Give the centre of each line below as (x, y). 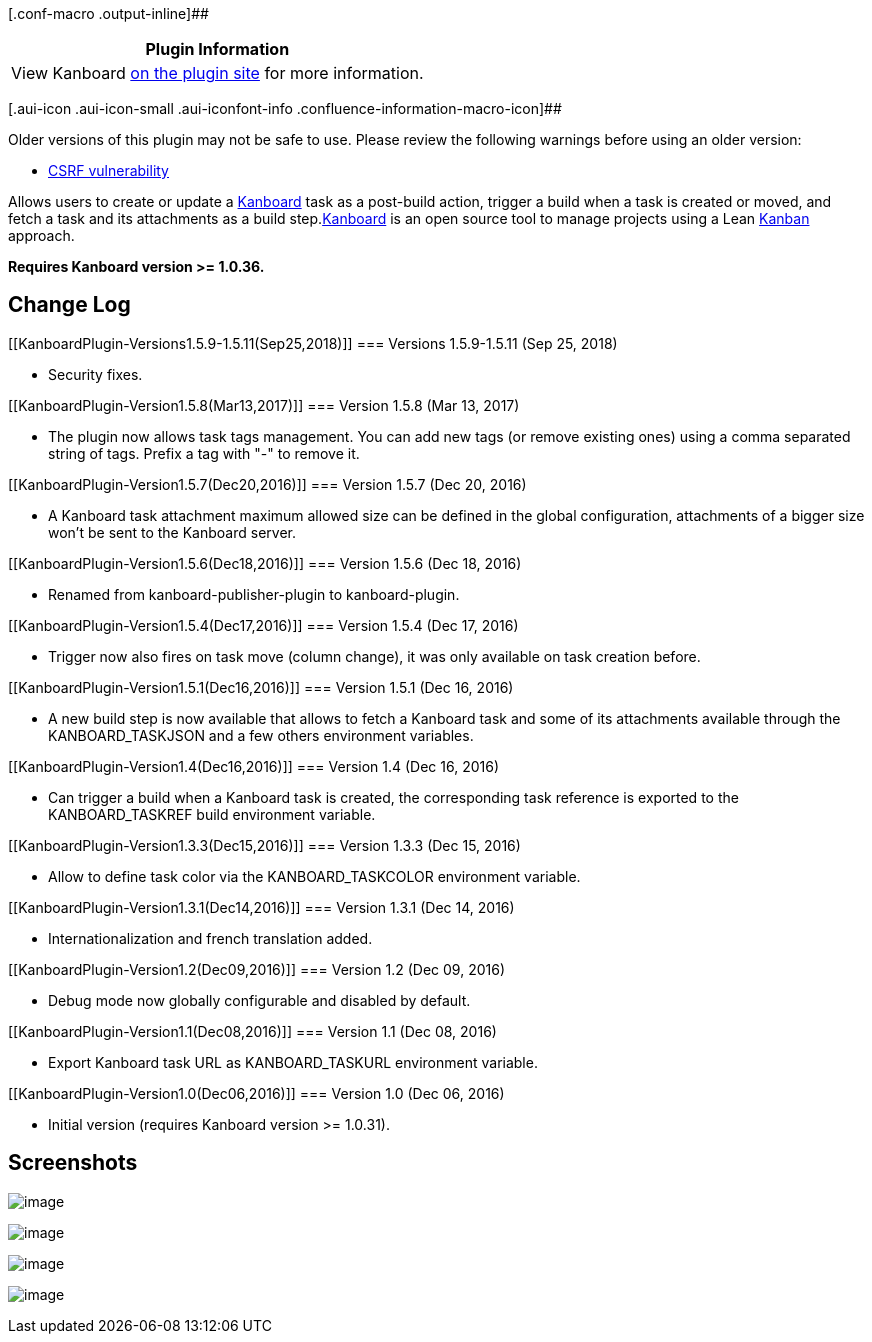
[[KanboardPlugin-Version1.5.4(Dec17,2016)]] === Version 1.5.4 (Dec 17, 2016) (263, 625)
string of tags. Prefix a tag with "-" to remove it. (204, 453)
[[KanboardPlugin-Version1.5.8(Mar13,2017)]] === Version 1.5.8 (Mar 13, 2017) (264, 405)
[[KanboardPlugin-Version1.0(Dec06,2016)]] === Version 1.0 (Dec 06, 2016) (256, 1093)
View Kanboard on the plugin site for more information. (217, 73)
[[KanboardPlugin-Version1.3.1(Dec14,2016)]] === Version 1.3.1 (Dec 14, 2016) (261, 907)
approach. (41, 235)
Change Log (69, 305)
